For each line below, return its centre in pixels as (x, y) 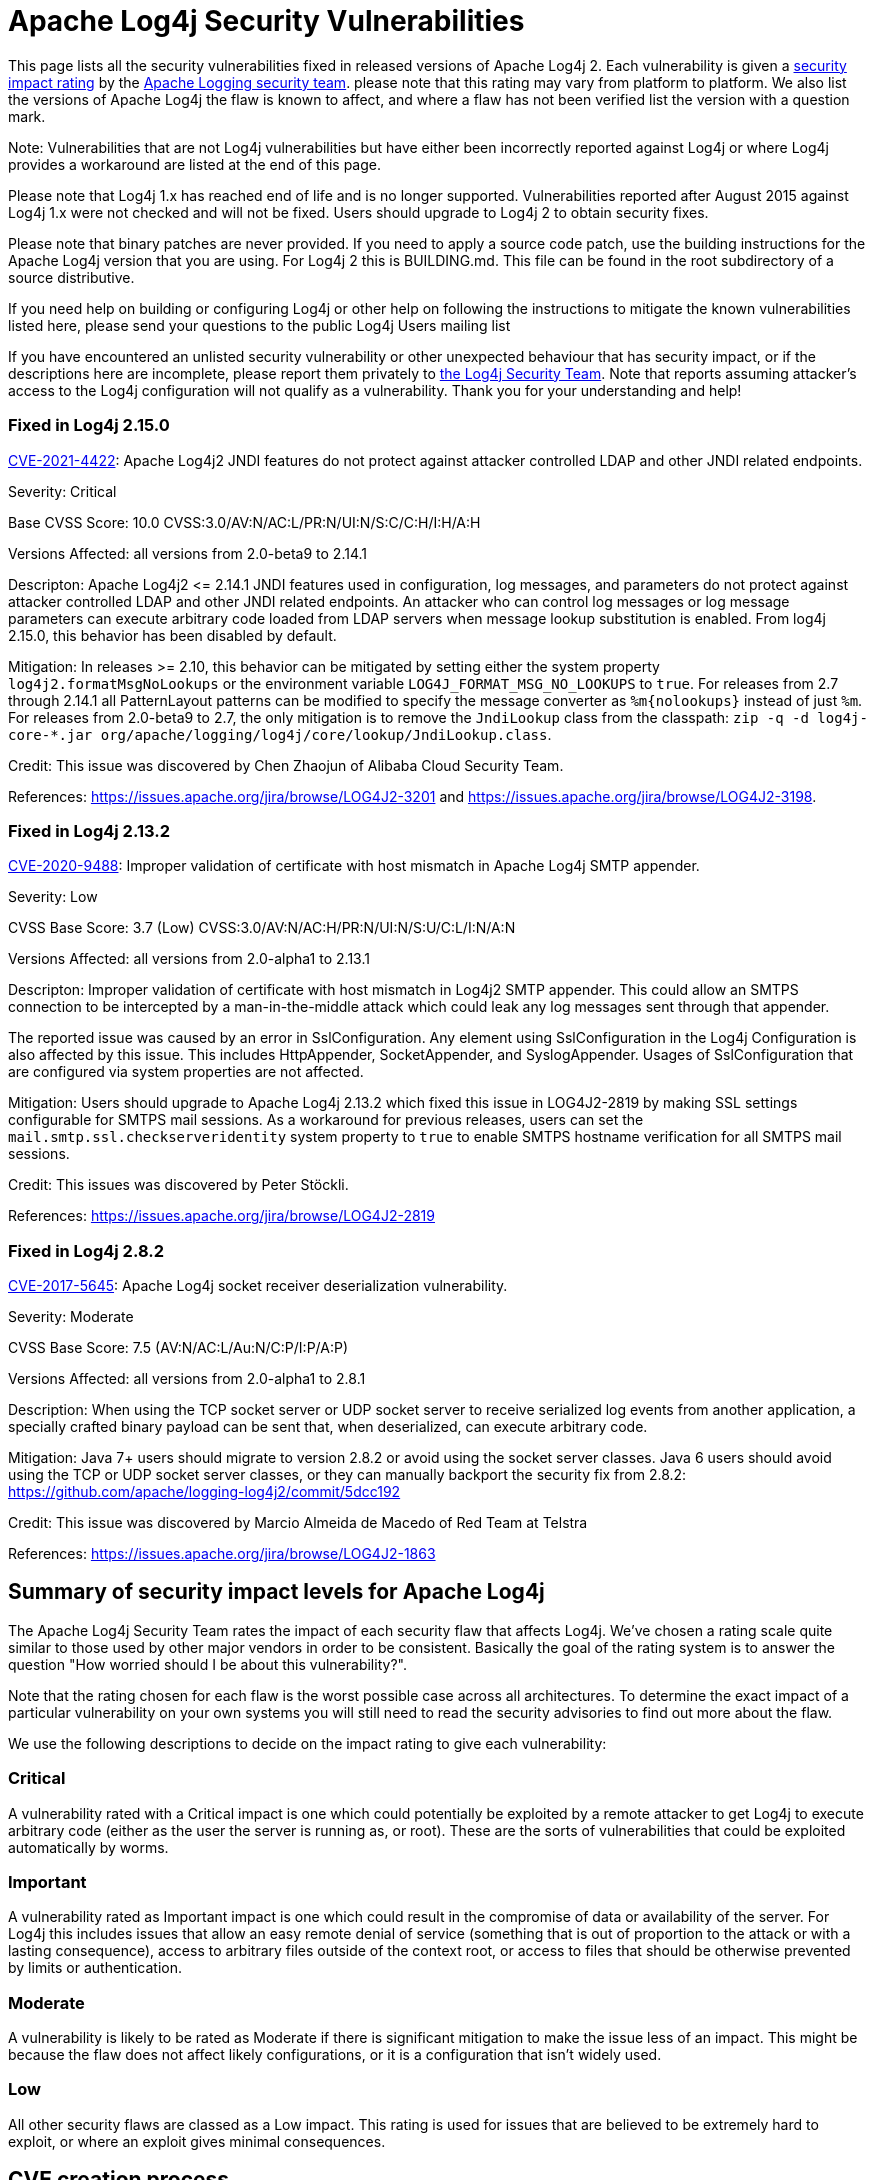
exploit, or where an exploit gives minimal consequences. (197, 2141)
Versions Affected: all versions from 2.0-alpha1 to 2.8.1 (187, 1378)
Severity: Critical (62, 491)
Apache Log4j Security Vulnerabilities (266, 21)
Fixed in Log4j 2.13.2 (89, 830)
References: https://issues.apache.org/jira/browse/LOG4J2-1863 (222, 1553)
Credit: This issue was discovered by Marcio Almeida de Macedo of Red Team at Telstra (298, 1522)
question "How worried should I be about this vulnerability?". (207, 1664)
